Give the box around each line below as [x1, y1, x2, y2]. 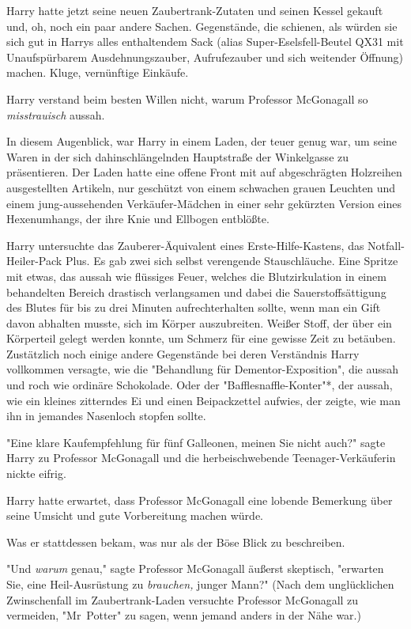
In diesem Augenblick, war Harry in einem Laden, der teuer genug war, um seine [6, 133, 398, 150]
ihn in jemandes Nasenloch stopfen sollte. [6, 407, 206, 424]
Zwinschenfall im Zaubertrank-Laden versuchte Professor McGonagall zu [6, 591, 359, 608]
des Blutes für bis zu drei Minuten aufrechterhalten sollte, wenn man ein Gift [6, 299, 381, 316]
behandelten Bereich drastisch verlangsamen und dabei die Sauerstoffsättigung [6, 283, 386, 300]
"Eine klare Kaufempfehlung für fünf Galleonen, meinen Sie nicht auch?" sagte [6, 434, 386, 450]
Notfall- [368, 237, 405, 253]
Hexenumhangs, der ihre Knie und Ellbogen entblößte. [6, 210, 270, 227]
